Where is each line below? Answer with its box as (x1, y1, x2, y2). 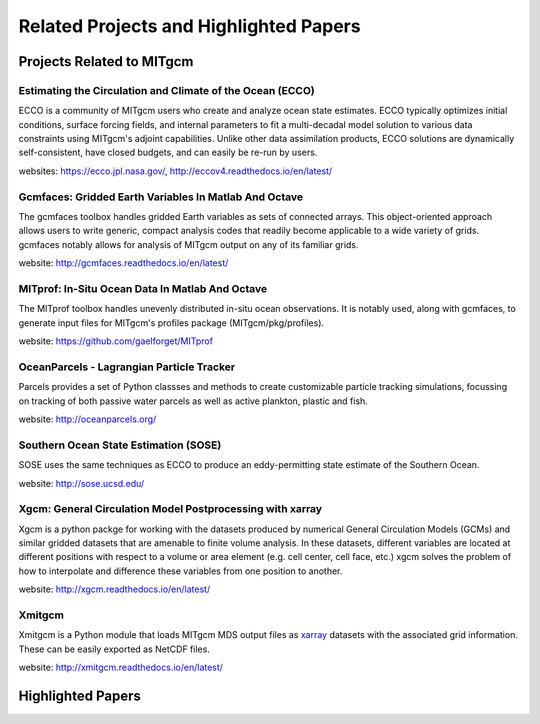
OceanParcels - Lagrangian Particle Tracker (18, 360, 235, 374)
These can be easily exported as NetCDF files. (18, 643, 210, 655)
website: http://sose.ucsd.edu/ (18, 477, 145, 489)
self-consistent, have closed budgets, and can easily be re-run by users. (18, 146, 318, 159)
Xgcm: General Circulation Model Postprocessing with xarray (18, 502, 323, 516)
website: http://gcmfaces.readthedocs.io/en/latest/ (18, 257, 229, 269)
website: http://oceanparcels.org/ (18, 413, 157, 425)
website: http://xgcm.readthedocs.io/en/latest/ (18, 583, 211, 595)
